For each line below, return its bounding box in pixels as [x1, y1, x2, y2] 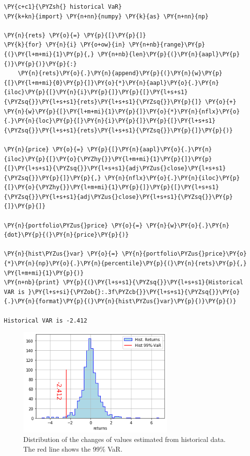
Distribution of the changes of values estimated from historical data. [23, 434, 226, 444]
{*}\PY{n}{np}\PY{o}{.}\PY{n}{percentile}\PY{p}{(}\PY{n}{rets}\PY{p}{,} [4, 260, 247, 267]
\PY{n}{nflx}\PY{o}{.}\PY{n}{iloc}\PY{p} [104, 174, 240, 181]
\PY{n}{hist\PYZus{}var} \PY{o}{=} [4, 250, 119, 258]
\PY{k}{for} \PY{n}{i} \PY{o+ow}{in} [4, 41, 125, 49]
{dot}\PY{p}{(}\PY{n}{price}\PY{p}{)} [4, 231, 129, 239]
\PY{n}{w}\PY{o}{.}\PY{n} [146, 222, 230, 229]
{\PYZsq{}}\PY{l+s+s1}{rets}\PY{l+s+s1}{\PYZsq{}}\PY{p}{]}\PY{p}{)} [4, 127, 233, 134]
